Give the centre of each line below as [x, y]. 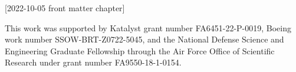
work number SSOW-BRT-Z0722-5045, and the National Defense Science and [144, 39]
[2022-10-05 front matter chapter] [65, 8]
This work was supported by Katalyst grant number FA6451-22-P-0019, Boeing [148, 27]
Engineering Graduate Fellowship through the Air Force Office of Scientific [140, 50]
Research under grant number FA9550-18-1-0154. [93, 62]
